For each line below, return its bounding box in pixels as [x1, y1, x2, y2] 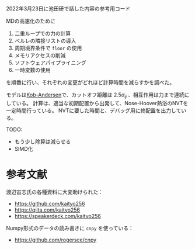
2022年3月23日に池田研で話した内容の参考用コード [6, 5, 131, 12]
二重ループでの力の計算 [14, 30, 71, 37]
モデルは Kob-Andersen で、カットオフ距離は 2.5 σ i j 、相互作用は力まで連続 [6, 91, 184, 99]
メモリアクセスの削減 [14, 52, 66, 58]
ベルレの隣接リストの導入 [14, 37, 76, 44]
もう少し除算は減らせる [14, 138, 71, 145]
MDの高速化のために [6, 18, 55, 25]
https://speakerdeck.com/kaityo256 [14, 212, 101, 219]
